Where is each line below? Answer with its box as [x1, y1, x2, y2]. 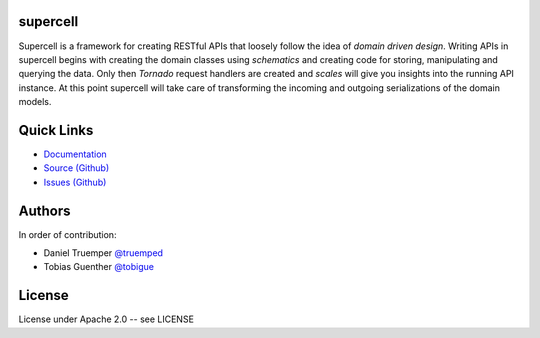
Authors [18, 202, 71, 219]
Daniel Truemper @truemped [43, 247, 164, 259]
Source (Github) [43, 162, 110, 174]
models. [18, 96, 52, 108]
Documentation [43, 148, 107, 160]
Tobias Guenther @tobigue [43, 261, 155, 273]
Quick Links [18, 121, 94, 139]
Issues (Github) [43, 176, 107, 188]
